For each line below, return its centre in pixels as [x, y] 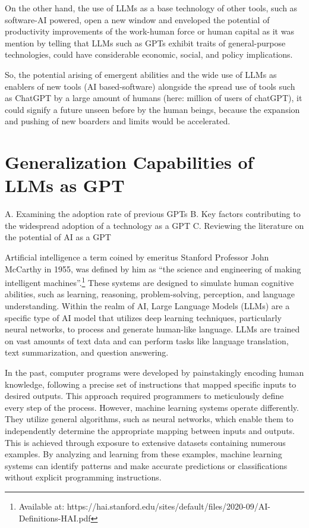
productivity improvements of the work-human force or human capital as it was [149, 31]
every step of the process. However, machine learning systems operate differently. [152, 407]
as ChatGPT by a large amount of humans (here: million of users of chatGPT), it [154, 98]
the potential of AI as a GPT [58, 237]
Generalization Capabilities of [129, 162]
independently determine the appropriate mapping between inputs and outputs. [150, 430]
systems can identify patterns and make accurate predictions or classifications [146, 465]
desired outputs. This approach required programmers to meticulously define [144, 396]
